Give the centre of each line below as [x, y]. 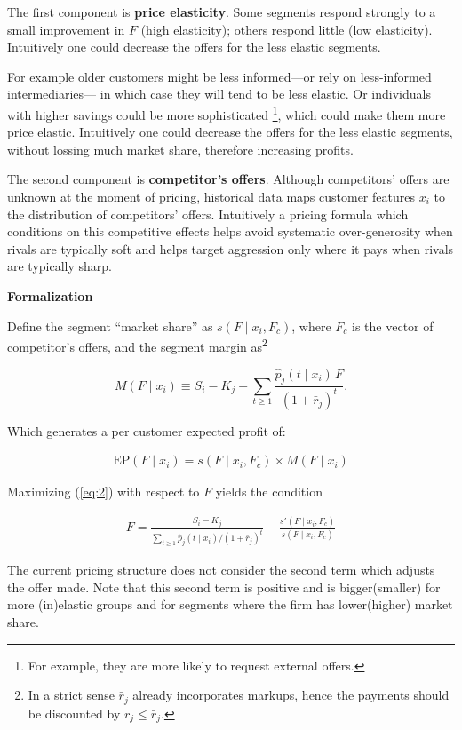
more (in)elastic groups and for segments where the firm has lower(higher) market [230, 604]
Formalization [50, 295]
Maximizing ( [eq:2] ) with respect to [104, 492]
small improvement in [66, 29]
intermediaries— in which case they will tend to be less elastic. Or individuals [219, 94]
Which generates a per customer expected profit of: [147, 430]
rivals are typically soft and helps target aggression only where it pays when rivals [231, 248]
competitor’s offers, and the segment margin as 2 [137, 345]
